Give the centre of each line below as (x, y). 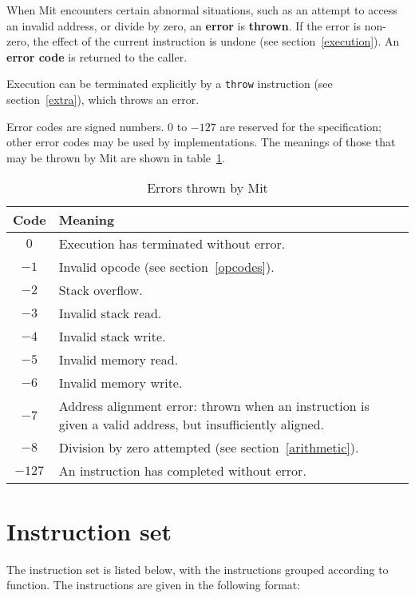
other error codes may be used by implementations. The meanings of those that (201, 142)
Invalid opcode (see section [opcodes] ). (166, 267)
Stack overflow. (101, 290)
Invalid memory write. (121, 383)
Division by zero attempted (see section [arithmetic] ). (209, 448)
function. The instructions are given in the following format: (154, 585)
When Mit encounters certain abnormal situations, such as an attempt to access (202, 10)
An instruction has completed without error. (182, 471)
